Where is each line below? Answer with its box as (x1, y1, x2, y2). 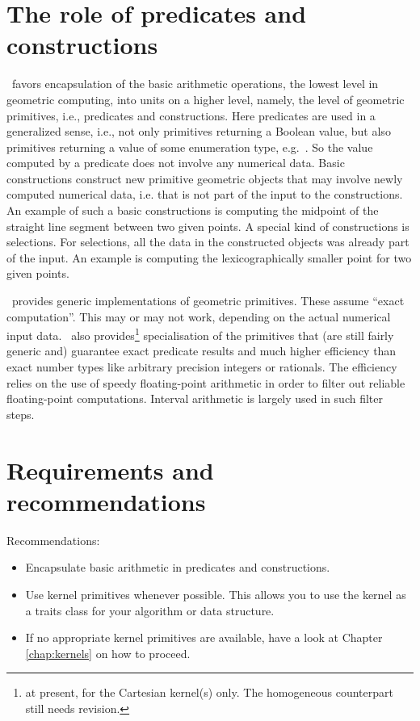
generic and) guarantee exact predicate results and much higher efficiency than (6, 342, 397, 359)
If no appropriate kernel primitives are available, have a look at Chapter (25, 629, 383, 646)
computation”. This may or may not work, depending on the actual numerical (6, 308, 391, 325)
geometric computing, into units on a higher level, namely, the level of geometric (6, 90, 405, 107)
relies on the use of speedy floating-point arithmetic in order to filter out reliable (6, 374, 405, 391)
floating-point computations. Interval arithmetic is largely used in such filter (6, 390, 383, 407)
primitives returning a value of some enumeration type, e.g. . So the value (6, 138, 373, 155)
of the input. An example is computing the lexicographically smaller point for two (6, 249, 412, 266)
